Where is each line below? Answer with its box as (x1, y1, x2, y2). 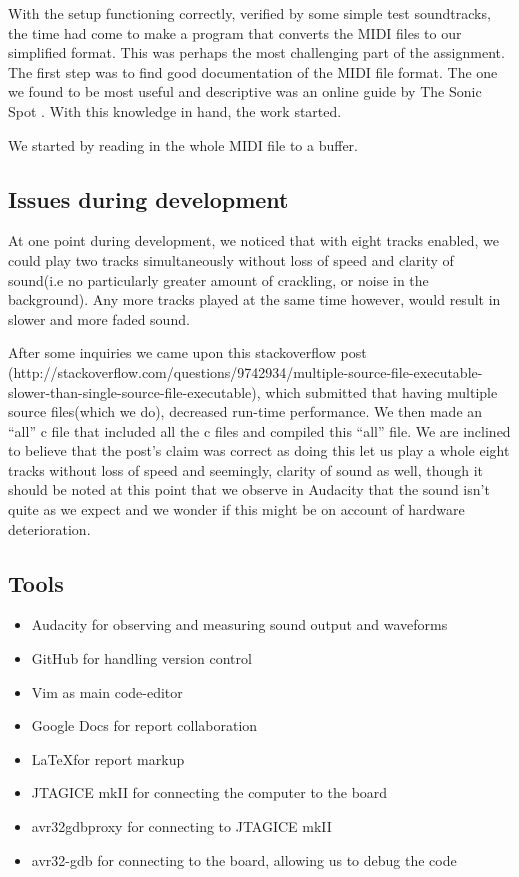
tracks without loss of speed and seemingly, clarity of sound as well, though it (8, 459, 484, 480)
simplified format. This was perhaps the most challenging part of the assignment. (8, 42, 505, 63)
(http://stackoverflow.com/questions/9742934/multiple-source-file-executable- (8, 361, 483, 382)
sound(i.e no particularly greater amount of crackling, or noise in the (8, 269, 429, 290)
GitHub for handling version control (31, 648, 252, 669)
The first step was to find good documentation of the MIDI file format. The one (8, 61, 498, 82)
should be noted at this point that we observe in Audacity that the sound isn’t (8, 479, 490, 500)
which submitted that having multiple (265, 381, 498, 402)
